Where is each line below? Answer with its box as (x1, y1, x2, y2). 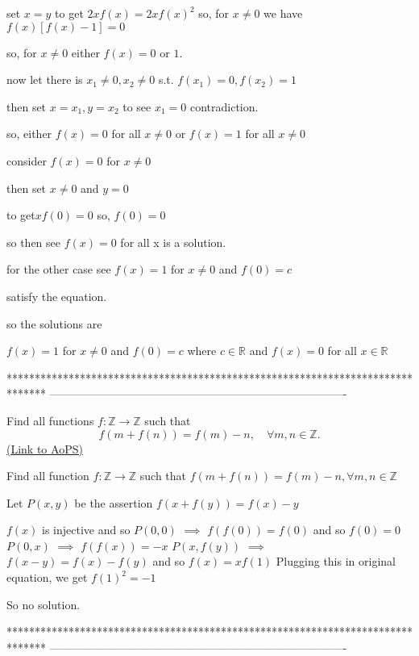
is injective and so (42, 521, 131, 538)
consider (6, 152, 47, 169)
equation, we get (6, 569, 88, 586)
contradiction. (189, 98, 259, 115)
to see (122, 98, 151, 115)
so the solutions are (6, 315, 102, 332)
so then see (6, 233, 61, 250)
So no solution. (6, 595, 81, 612)
